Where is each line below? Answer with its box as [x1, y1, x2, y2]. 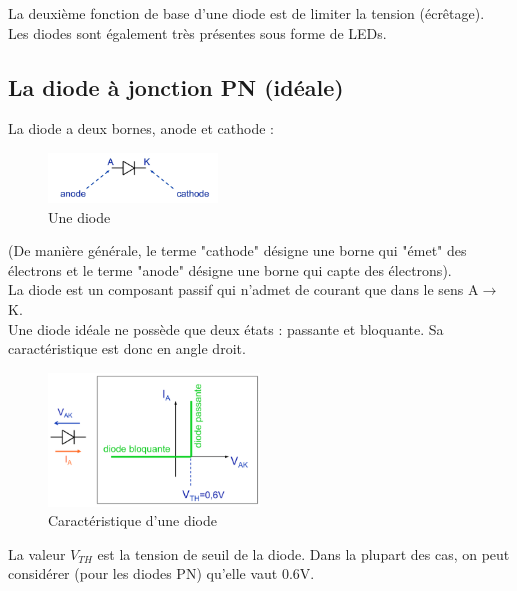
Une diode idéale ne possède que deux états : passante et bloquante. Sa [8, 318, 444, 339]
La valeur [8, 543, 66, 564]
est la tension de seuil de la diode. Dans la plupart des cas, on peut [97, 543, 510, 564]
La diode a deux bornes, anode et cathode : [8, 118, 274, 139]
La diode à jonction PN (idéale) [8, 71, 344, 102]
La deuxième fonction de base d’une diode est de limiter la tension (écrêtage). [8, 3, 485, 23]
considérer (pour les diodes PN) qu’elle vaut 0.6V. [8, 563, 315, 584]
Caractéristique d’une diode [48, 510, 217, 531]
